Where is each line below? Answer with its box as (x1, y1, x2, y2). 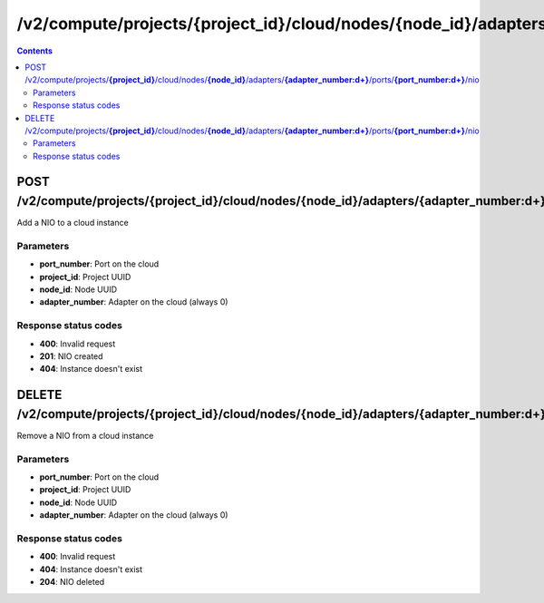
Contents (16, 45, 53, 56)
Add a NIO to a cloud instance (16, 218, 129, 229)
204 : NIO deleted (39, 577, 105, 588)
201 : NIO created (39, 351, 103, 362)
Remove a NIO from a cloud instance (16, 430, 154, 441)
